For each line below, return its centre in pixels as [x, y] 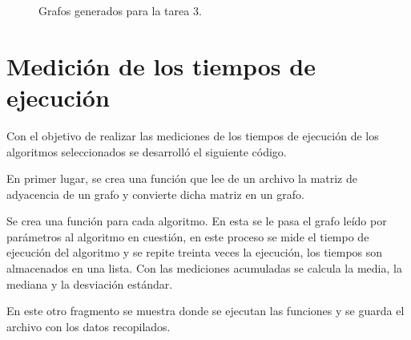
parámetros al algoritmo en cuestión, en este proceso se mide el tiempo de [188, 236]
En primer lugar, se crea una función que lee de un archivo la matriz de [182, 178]
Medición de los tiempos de [161, 65]
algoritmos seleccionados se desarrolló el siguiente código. [147, 151]
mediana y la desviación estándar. [90, 283]
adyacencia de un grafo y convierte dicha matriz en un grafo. [155, 194]
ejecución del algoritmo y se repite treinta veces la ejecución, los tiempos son [195, 252]
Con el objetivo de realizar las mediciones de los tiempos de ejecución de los [193, 135]
